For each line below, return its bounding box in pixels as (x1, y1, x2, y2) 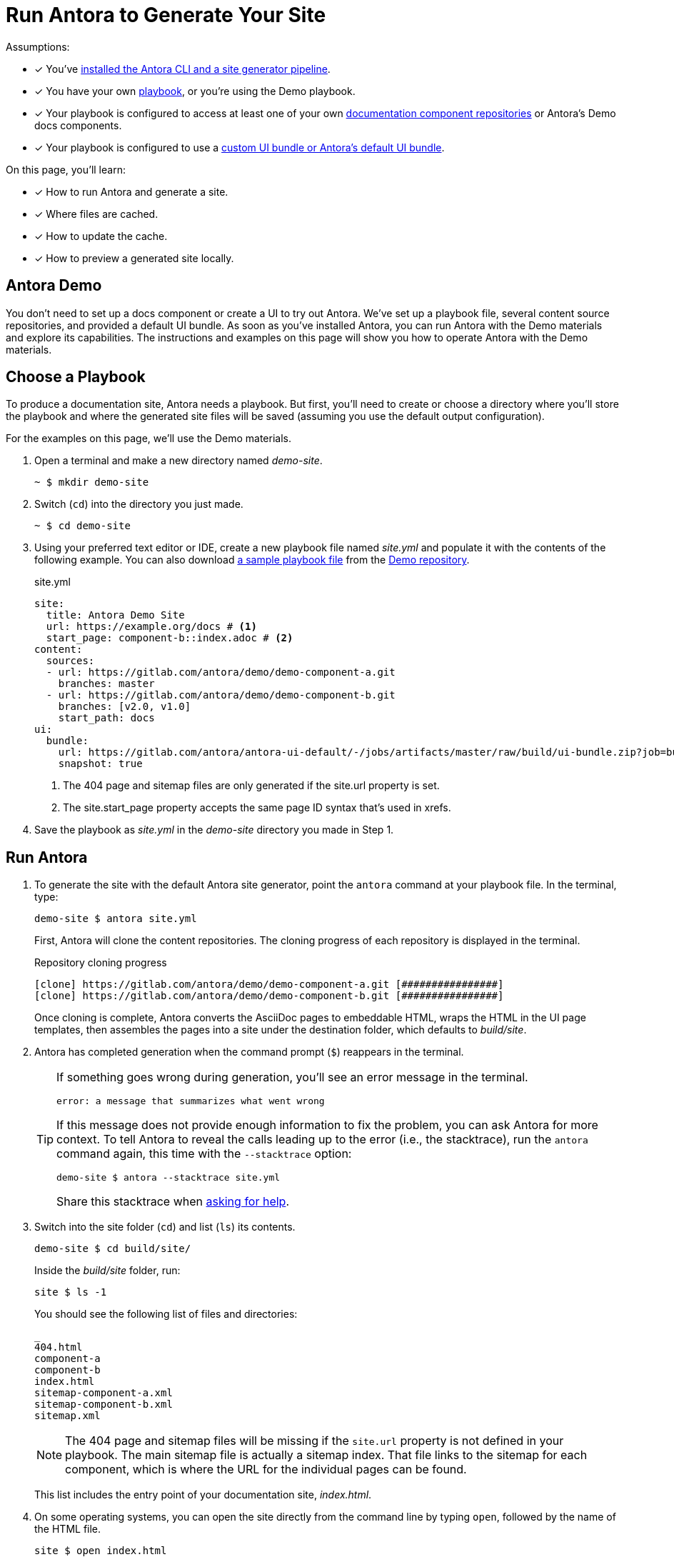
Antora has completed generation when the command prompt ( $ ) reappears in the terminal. (34, 1046, 464, 1058)
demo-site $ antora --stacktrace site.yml (56, 1172, 281, 1183)
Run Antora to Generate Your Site (6, 3, 326, 27)
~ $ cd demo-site (34, 520, 131, 532)
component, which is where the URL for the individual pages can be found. (65, 1462, 467, 1477)
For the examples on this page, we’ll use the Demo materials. (6, 432, 291, 445)
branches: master (58, 678, 155, 690)
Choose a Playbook (6, 368, 146, 386)
